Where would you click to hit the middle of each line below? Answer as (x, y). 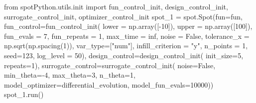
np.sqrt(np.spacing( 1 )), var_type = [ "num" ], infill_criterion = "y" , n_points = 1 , (126, 46)
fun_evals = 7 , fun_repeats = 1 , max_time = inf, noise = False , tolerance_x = (127, 36)
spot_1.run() (24, 94)
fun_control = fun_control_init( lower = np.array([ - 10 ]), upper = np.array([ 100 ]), (128, 26)
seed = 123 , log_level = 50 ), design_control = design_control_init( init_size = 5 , (124, 55)
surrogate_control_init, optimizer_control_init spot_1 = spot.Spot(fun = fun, (123, 16)
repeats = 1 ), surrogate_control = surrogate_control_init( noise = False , (110, 65)
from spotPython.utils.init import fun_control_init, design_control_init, (116, 6)
